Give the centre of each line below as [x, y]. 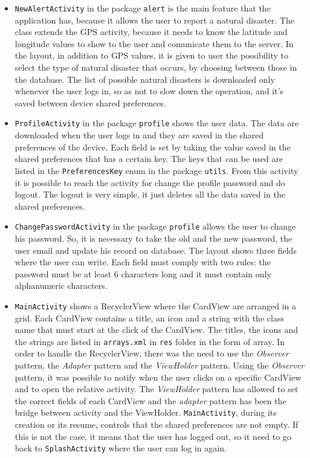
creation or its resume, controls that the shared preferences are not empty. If [157, 424]
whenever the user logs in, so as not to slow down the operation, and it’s [149, 91]
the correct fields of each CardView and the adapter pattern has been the [150, 400]
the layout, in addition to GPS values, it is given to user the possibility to [152, 55]
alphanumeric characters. [61, 285]
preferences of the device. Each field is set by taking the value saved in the [153, 147]
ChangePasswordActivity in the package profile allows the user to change [155, 226]
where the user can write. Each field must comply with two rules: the [143, 262]
